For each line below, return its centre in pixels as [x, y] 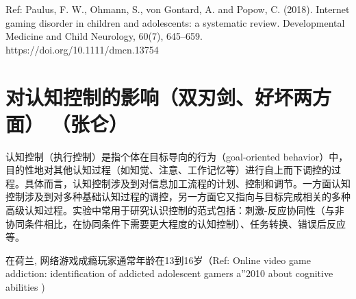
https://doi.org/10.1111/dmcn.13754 [82, 49]
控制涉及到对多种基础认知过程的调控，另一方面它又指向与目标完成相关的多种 [178, 196]
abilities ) [25, 287]
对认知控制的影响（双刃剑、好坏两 [159, 96]
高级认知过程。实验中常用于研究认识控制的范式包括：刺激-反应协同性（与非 [175, 210]
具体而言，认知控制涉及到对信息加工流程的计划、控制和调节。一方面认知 [187, 183]
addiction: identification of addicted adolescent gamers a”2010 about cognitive [169, 273]
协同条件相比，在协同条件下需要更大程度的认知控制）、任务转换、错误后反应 [176, 223]
